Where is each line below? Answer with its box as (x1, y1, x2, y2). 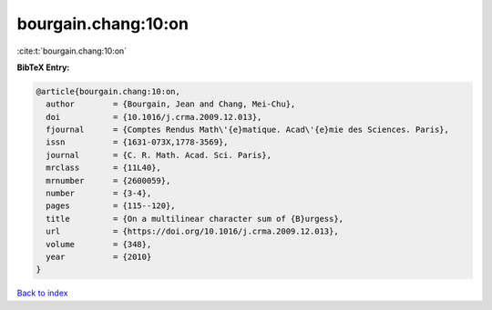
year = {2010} (46, 252, 152, 262)
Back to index (16, 287, 68, 299)
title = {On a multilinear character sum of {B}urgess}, (46, 214, 344, 224)
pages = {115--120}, (46, 201, 177, 211)
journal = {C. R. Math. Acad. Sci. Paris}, (46, 150, 272, 160)
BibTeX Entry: (16, 62, 70, 73)
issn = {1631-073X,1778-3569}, (46, 137, 229, 147)
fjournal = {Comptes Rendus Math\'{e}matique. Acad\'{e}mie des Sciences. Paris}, (46, 125, 450, 135)
